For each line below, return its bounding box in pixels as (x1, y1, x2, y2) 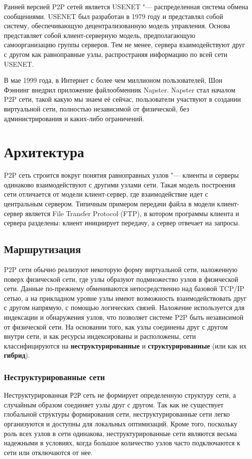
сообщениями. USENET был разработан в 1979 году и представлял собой (4, 11, 223, 21)
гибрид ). (4, 350, 30, 360)
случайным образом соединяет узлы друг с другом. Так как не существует (4, 399, 224, 409)
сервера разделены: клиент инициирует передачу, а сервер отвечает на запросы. (4, 218, 240, 228)
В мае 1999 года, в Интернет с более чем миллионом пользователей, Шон (4, 75, 222, 85)
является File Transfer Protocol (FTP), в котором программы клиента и (25, 208, 239, 218)
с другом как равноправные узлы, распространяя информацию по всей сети (4, 49, 228, 59)
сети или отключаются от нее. (4, 447, 93, 457)
